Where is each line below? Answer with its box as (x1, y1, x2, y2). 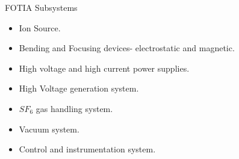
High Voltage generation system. (19, 82, 139, 95)
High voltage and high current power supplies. (19, 61, 190, 74)
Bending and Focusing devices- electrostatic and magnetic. (19, 42, 235, 54)
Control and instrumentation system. (19, 143, 156, 155)
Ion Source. (19, 21, 61, 34)
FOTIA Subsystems (5, 1, 78, 13)
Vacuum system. (19, 122, 79, 135)
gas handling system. (36, 102, 113, 114)
